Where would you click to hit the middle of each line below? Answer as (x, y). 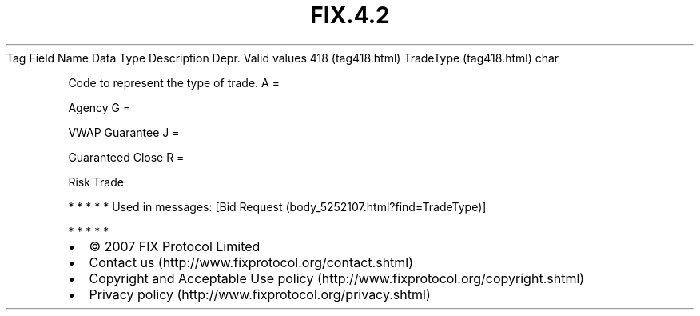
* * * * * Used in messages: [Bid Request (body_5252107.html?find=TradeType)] (277, 206)
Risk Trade (96, 182)
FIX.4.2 (350, 15)
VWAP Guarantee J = (124, 132)
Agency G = (99, 107)
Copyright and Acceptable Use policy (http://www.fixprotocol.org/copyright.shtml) (337, 278)
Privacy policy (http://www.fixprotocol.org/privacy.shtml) (260, 294)
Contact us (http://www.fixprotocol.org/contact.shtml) (251, 262)
